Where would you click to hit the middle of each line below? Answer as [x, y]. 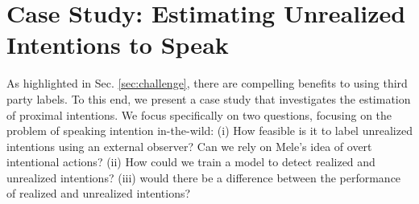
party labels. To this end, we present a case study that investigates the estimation [209, 98]
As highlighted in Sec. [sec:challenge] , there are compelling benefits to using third [207, 83]
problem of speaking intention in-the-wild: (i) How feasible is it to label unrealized [209, 131]
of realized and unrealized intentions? [99, 193]
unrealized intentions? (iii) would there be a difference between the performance [204, 177]
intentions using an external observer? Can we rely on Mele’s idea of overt [189, 146]
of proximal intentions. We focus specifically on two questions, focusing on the [199, 114]
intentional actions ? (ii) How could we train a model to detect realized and [191, 162]
